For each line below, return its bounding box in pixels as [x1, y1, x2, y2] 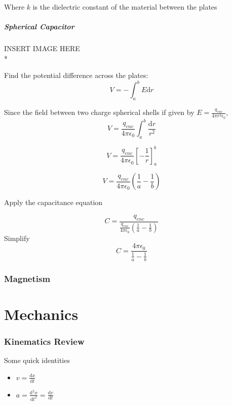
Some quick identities [4, 355, 70, 366]
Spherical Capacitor [4, 21, 74, 32]
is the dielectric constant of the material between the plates [32, 2, 217, 12]
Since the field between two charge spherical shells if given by [4, 107, 195, 117]
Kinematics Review [4, 335, 85, 347]
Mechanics [4, 303, 79, 324]
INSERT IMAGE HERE [4, 43, 80, 54]
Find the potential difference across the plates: [4, 70, 148, 80]
